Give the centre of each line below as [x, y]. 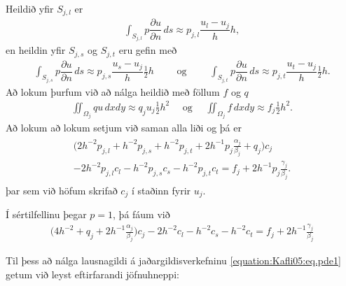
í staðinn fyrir [161, 190]
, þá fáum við [141, 214]
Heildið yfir [30, 8]
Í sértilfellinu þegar [46, 214]
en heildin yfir [36, 50]
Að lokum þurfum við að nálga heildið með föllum [113, 91]
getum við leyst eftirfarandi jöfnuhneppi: [92, 274]
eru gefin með [148, 50]
